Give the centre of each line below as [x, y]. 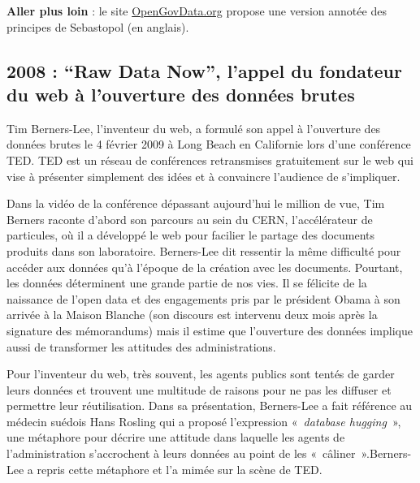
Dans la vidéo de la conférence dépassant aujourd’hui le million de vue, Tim [196, 203]
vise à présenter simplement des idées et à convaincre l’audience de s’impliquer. [204, 176]
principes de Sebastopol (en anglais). [98, 26]
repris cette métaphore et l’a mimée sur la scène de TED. [180, 469]
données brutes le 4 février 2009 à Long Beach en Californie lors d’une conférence [209, 144]
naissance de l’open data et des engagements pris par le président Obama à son [204, 298]
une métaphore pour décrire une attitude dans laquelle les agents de [176, 437]
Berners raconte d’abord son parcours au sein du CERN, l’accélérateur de [190, 219]
